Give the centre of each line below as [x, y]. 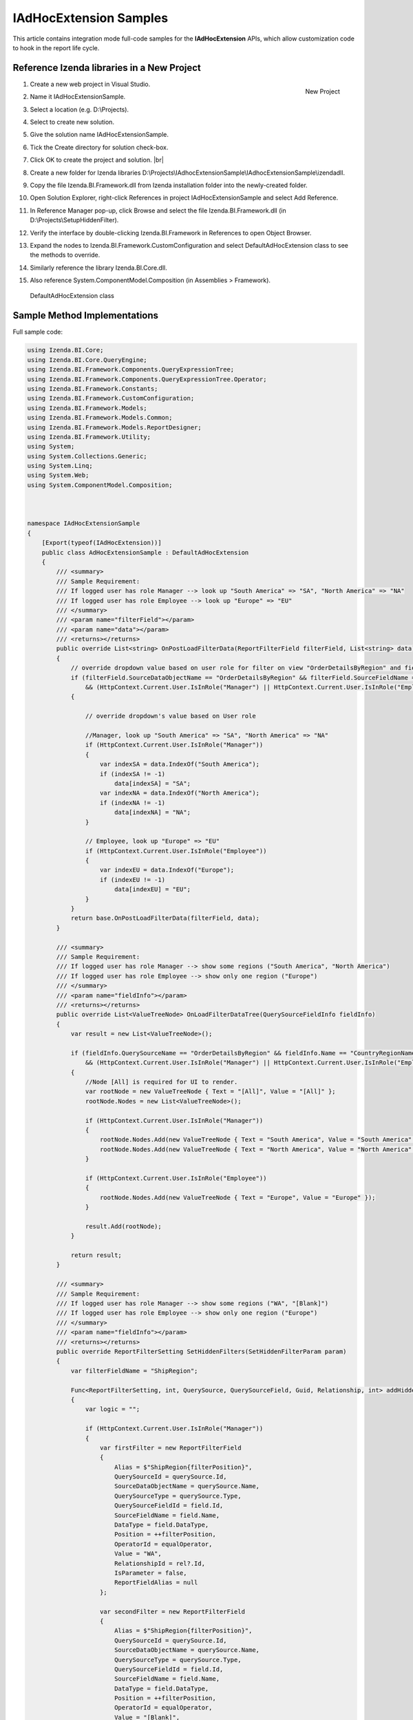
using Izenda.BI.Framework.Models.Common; [100, 418]
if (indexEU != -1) [133, 880]
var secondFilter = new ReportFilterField [173, 1611]
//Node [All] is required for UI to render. [161, 1082]
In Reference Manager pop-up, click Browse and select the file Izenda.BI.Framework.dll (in [158, 211]
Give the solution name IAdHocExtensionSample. [99, 135]
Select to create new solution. [72, 122]
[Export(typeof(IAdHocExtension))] [102, 543]
